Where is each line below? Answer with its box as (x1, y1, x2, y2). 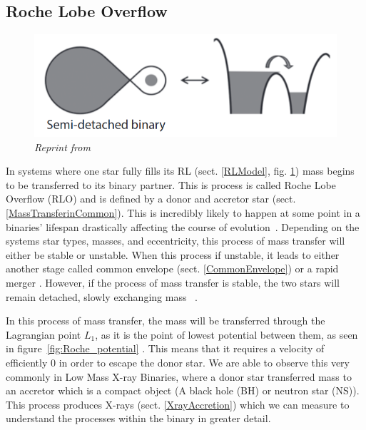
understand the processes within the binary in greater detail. (6, 411, 271, 426)
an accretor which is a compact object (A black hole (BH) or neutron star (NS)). (6, 383, 360, 398)
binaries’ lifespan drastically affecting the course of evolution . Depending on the (6, 219, 360, 234)
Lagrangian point (6, 327, 81, 342)
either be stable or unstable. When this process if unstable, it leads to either (6, 247, 340, 262)
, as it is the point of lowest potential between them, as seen (95, 327, 358, 342)
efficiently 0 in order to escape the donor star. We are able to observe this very (6, 354, 350, 369)
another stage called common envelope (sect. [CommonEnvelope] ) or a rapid (6, 261, 339, 276)
